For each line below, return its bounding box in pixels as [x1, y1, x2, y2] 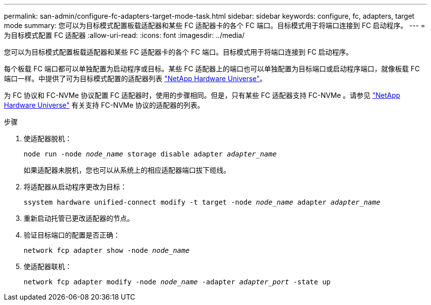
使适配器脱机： [24, 134, 72, 143]
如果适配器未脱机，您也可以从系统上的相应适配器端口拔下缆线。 [24, 166, 230, 174]
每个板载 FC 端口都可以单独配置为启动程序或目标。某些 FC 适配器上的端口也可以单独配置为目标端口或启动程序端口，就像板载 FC [4, 64, 420, 73]
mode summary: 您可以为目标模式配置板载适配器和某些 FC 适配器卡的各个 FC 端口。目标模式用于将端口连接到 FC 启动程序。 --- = [4, 21, 426, 30]
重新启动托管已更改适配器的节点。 [24, 214, 134, 222]
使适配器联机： [24, 262, 72, 271]
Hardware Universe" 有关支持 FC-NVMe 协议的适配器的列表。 [4, 101, 205, 109]
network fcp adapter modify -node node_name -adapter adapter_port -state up [24, 278, 331, 286]
